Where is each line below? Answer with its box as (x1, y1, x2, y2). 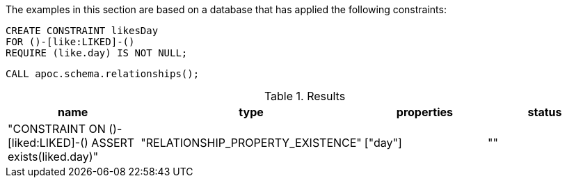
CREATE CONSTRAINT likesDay (6, 25, 159, 36)
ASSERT (91, 136, 135, 150)
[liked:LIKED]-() (8, 136, 88, 150)
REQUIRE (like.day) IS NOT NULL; (6, 47, 188, 58)
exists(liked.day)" (8, 150, 99, 164)
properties (396, 105, 453, 119)
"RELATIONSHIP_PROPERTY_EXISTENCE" (141, 136, 362, 150)
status (527, 105, 562, 119)
